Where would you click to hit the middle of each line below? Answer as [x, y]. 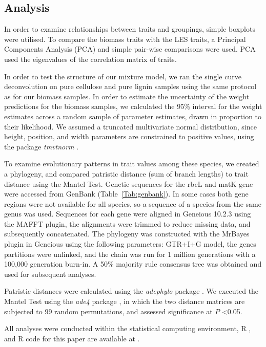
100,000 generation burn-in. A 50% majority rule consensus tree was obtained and [133, 264]
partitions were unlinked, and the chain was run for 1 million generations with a [130, 254]
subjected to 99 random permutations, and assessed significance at [108, 311]
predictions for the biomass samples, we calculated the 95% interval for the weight [133, 106]
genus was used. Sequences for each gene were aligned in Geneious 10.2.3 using [128, 214]
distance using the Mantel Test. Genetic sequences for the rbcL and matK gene [129, 183]
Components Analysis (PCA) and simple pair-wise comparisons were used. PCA [130, 49]
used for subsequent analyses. [50, 274]
